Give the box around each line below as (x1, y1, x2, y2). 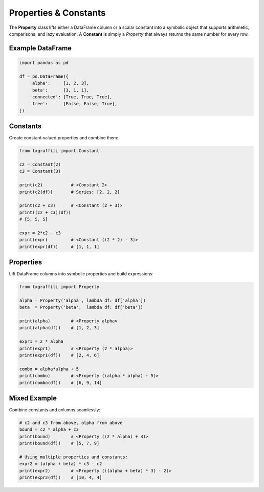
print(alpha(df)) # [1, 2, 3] (19, 325, 100, 331)
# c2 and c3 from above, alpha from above (19, 420, 123, 425)
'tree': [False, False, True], (29, 101, 117, 107)
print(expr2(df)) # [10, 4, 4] (19, 475, 102, 480)
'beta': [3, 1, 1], (29, 87, 89, 93)
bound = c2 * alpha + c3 (19, 427, 79, 432)
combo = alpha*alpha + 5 (19, 366, 79, 372)
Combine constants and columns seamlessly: (9, 407, 100, 413)
